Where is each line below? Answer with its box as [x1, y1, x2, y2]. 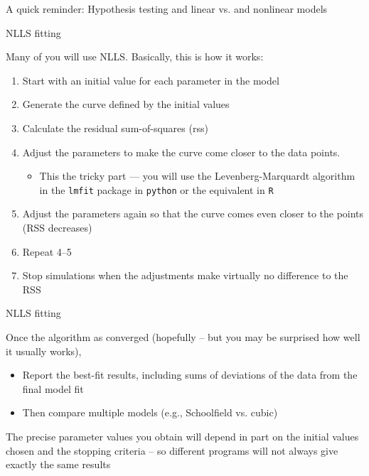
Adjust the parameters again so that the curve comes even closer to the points [22, 206, 364, 221]
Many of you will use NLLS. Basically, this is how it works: [6, 49, 264, 64]
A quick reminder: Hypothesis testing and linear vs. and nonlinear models [6, 1, 328, 16]
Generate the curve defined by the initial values [22, 97, 230, 112]
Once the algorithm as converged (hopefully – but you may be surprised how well [6, 329, 360, 344]
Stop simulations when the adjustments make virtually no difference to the [22, 268, 348, 283]
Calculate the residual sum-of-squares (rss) [22, 120, 208, 135]
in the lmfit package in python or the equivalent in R [39, 182, 274, 197]
